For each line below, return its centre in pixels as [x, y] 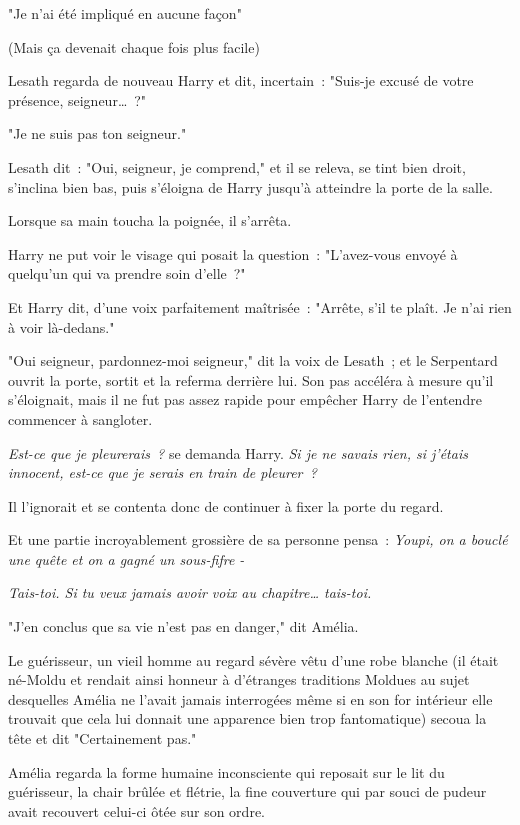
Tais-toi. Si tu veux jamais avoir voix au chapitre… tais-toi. [190, 592]
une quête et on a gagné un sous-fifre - [126, 558]
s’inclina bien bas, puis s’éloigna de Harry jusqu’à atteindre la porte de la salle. [250, 186]
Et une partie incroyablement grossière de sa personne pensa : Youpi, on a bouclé [258, 539]
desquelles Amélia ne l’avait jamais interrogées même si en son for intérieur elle [250, 698]
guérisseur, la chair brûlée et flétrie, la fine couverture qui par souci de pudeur [247, 791]
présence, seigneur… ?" [77, 99]
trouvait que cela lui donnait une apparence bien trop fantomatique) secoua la [247, 718]
